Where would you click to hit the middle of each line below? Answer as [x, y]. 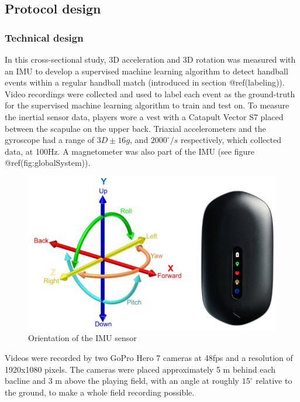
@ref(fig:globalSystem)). [48, 163]
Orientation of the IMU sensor [82, 338]
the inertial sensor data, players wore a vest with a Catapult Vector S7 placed [144, 116]
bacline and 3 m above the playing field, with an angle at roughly [122, 381]
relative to [274, 381]
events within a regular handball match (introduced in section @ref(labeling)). [145, 82]
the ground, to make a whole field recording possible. [100, 392]
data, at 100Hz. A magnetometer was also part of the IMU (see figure [130, 151]
